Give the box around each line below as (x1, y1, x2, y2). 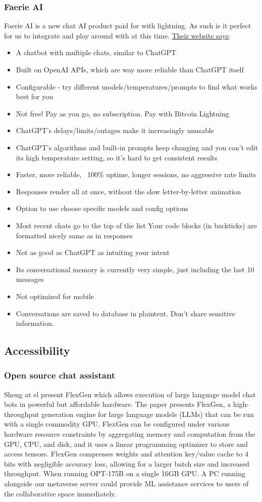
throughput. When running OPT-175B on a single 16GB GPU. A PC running (4, 468, 245, 479)
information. (16, 318, 54, 328)
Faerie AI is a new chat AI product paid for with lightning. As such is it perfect (4, 20, 251, 31)
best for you (16, 91, 54, 102)
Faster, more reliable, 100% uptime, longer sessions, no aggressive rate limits (16, 169, 256, 180)
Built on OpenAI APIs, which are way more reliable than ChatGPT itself (16, 64, 244, 74)
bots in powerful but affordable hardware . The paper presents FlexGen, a (4, 399, 231, 409)
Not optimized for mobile (16, 290, 94, 301)
